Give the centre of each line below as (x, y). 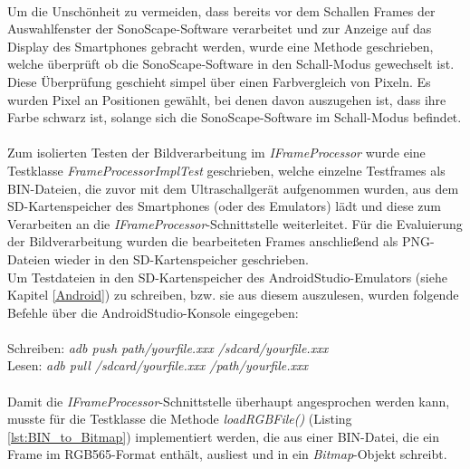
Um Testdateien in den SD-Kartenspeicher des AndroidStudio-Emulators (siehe (227, 277)
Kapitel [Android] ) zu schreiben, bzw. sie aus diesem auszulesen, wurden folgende (233, 295)
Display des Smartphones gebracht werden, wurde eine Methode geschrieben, (221, 46)
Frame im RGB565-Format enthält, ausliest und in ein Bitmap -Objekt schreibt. (227, 454)
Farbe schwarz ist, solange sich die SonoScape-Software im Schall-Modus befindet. (235, 117)
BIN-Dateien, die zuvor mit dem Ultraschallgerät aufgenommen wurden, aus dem (233, 188)
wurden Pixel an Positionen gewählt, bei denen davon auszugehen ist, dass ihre (227, 99)
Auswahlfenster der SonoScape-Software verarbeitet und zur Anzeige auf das (220, 29)
